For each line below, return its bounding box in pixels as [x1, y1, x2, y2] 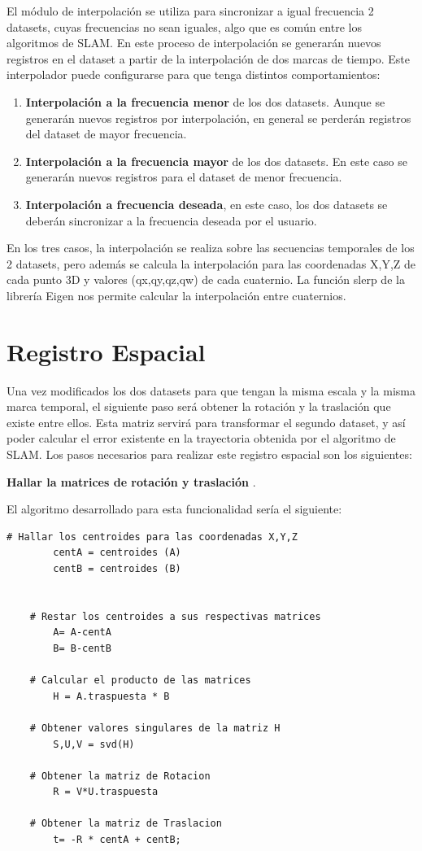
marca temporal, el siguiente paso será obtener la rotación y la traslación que [7, 398, 391, 415]
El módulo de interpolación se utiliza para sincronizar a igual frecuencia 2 [7, 2, 374, 19]
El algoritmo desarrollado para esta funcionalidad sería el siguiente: [7, 500, 342, 517]
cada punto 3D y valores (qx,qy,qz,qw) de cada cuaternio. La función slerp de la [7, 271, 405, 288]
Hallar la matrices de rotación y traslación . [7, 473, 256, 490]
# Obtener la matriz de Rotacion [29, 770, 211, 782]
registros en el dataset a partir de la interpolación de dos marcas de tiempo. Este [7, 50, 410, 67]
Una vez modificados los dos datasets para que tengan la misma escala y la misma [7, 382, 416, 399]
